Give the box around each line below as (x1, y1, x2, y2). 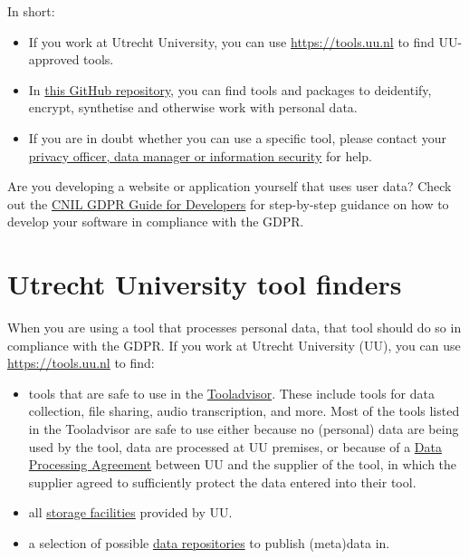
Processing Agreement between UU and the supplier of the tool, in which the (28, 455, 457, 474)
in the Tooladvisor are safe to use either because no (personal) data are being (28, 419, 459, 439)
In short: (7, 2, 55, 20)
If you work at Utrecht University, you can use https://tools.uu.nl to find (28, 32, 435, 51)
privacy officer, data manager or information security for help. (28, 146, 372, 165)
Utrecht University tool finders (7, 265, 402, 303)
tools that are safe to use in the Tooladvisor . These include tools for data (28, 383, 435, 402)
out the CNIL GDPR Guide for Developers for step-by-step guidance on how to (7, 194, 449, 213)
